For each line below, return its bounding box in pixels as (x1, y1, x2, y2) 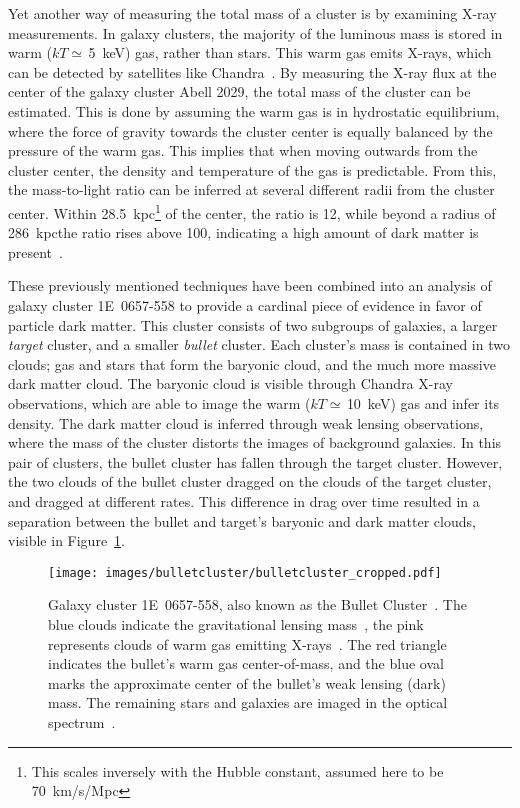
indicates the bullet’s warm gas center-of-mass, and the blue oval (48, 653, 444, 674)
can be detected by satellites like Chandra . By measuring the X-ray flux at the (8, 61, 497, 82)
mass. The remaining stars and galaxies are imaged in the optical (48, 692, 448, 713)
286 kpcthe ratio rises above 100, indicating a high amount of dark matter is (8, 222, 479, 243)
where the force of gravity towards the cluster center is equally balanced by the (8, 120, 493, 141)
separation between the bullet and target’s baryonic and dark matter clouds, (8, 510, 476, 531)
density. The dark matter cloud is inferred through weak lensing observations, (8, 412, 484, 433)
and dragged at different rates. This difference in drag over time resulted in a (8, 490, 480, 511)
